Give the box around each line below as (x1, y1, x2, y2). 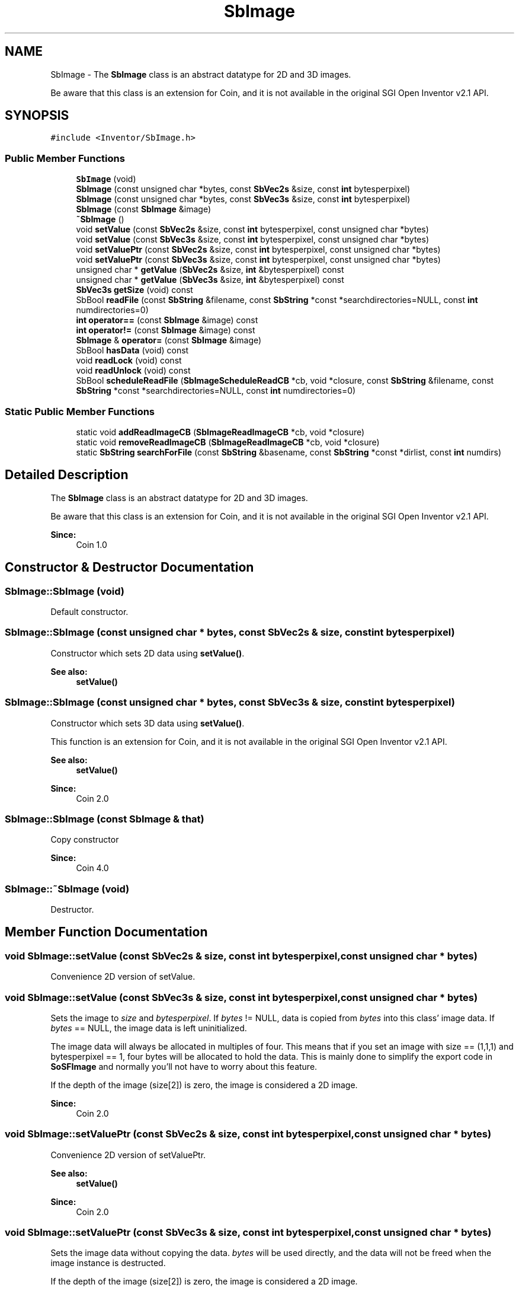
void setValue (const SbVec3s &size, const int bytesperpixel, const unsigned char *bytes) (76, 234, 430, 245)
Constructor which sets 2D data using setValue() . (50, 648, 245, 658)
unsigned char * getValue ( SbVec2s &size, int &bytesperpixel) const (76, 264, 344, 275)
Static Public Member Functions (5, 405, 155, 417)
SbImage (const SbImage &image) (76, 204, 212, 215)
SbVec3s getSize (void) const (76, 285, 193, 295)
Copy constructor (50, 834, 119, 845)
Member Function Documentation (5, 925, 208, 940)
